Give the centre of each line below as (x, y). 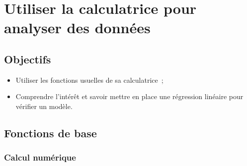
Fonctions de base (50, 133)
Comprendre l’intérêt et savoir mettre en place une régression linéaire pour (129, 96)
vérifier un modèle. (44, 106)
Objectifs (28, 59)
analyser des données (77, 28)
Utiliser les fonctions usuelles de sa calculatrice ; (89, 80)
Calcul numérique (40, 157)
